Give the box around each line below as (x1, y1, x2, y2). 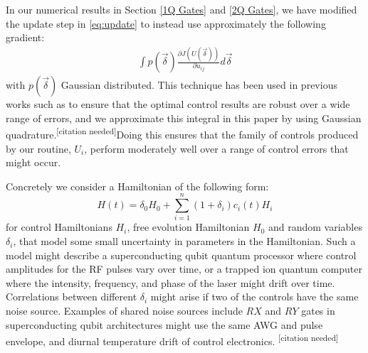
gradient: (6, 30, 45, 45)
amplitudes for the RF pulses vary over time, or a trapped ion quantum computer (6, 261, 362, 276)
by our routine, (6, 141, 71, 156)
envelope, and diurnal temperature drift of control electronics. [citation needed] (6, 332, 339, 348)
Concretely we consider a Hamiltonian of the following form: (6, 178, 269, 193)
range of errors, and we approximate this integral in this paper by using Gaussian (6, 110, 362, 125)
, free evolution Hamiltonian (127, 219, 250, 234)
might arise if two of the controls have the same (150, 289, 359, 304)
